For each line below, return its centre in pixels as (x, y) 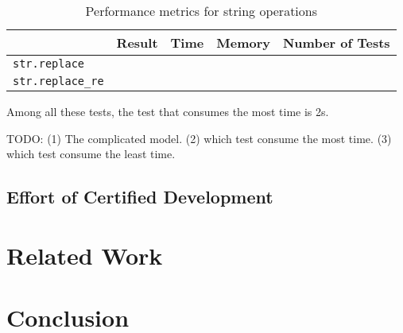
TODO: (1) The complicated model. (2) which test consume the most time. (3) (199, 138)
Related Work (85, 255)
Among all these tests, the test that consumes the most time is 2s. (168, 111)
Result (137, 43)
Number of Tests (336, 43)
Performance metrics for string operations (201, 11)
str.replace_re (58, 81)
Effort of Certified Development (140, 197)
